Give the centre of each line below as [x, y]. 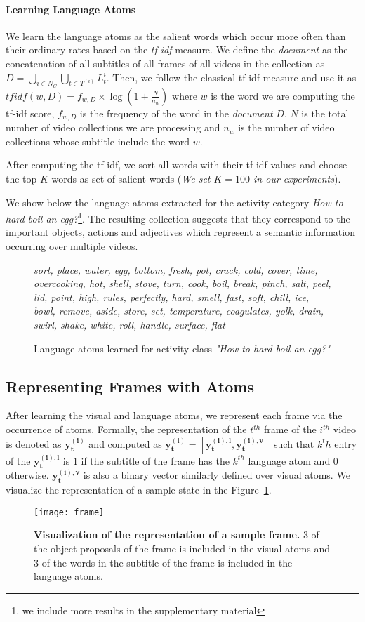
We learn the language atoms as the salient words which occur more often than [176, 35]
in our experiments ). [297, 179]
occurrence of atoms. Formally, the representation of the [126, 429]
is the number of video [286, 127]
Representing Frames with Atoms [130, 386]
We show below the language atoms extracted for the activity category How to [174, 202]
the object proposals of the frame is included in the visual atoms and [182, 549]
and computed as [125, 443]
